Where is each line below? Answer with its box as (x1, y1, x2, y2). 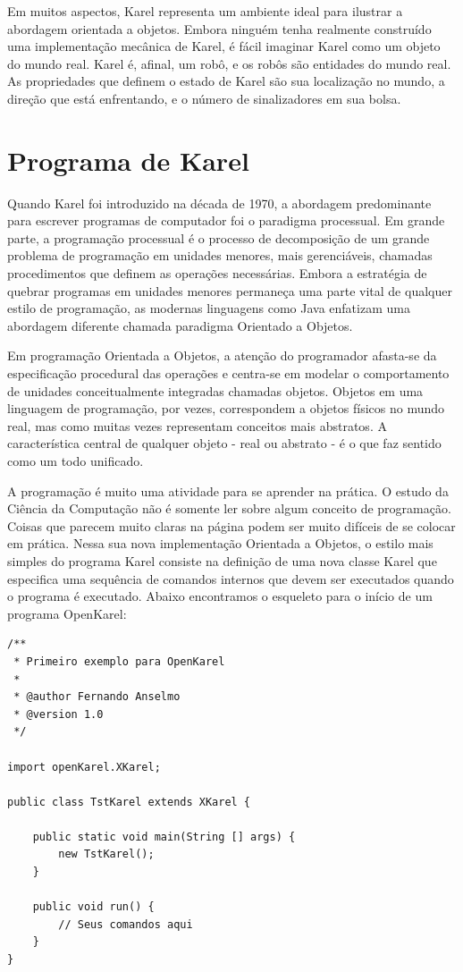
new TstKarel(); (58, 848, 155, 861)
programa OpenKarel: (7, 604, 127, 622)
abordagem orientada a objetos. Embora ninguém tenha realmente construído (7, 19, 432, 38)
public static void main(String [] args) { (32, 830, 296, 843)
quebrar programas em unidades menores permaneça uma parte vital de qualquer (7, 281, 452, 300)
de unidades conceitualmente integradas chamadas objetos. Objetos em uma (7, 381, 424, 400)
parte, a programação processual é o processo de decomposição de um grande (7, 228, 430, 247)
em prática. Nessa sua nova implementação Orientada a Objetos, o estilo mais (7, 534, 434, 553)
